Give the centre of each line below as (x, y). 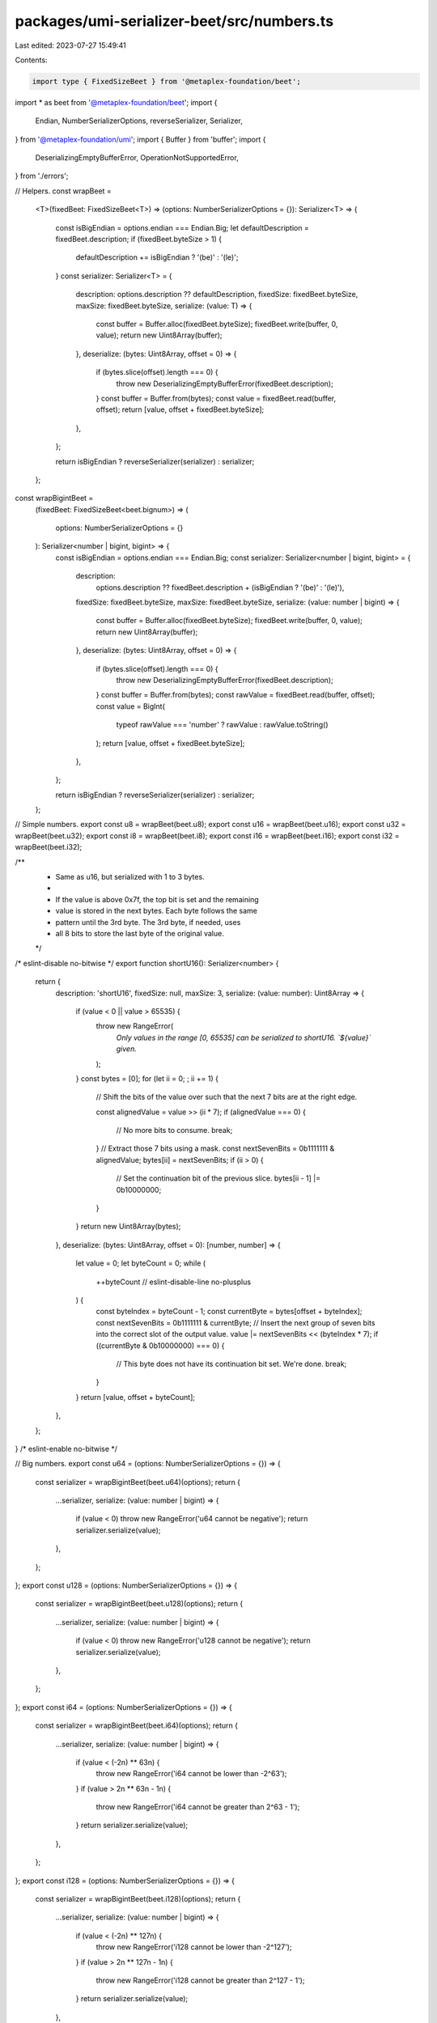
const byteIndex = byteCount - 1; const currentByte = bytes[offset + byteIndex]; (229, 1312)
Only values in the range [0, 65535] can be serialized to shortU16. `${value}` (244, 1037)
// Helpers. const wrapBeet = (64, 191)
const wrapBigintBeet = (54, 498)
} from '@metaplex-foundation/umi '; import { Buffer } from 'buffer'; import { (140, 139)
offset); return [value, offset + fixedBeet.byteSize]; (180, 409)
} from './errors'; (42, 176)
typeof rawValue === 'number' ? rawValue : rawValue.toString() (222, 725)
